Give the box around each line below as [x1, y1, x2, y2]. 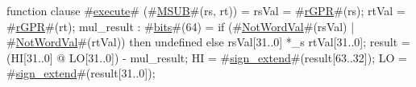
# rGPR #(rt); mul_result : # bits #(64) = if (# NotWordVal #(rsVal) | [6, 18, 355, 34]
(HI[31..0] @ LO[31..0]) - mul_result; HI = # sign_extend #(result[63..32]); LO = [6, 49, 407, 65]
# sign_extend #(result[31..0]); [6, 65, 156, 81]
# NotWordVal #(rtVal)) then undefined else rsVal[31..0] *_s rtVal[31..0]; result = [6, 34, 410, 50]
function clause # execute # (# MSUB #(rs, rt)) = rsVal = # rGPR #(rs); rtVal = [6, 2, 406, 18]
